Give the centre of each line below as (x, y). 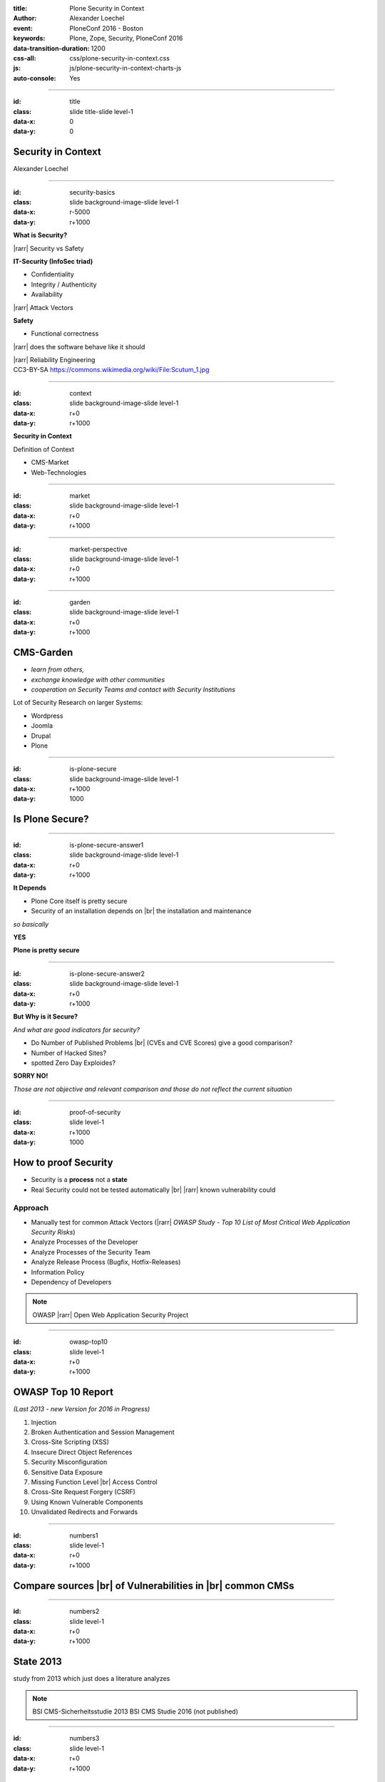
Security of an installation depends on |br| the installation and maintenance (142, 911)
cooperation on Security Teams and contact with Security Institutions (133, 689)
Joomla (42, 726)
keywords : (29, 38)
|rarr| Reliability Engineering (54, 360)
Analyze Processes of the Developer (84, 1242)
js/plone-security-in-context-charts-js (125, 68)
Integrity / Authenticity (64, 284)
